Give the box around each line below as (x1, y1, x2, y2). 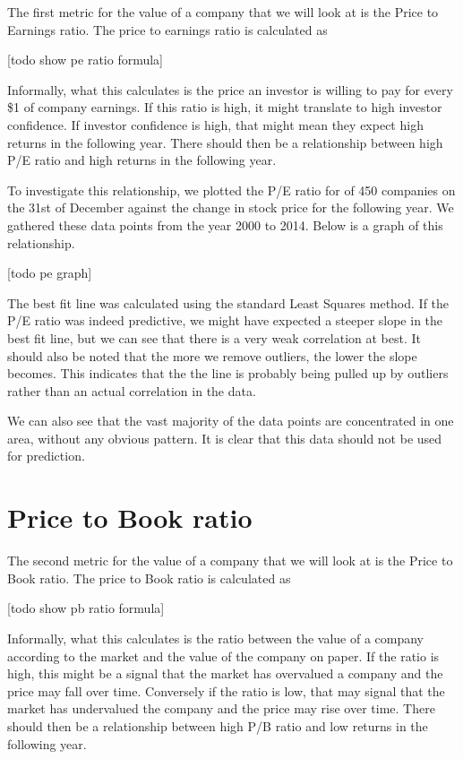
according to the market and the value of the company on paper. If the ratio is (7, 646, 440, 665)
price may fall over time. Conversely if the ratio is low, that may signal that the (7, 681, 445, 700)
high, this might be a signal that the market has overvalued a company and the (7, 664, 443, 683)
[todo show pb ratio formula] (7, 599, 165, 617)
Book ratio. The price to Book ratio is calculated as (7, 568, 291, 587)
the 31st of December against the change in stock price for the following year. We (7, 198, 454, 217)
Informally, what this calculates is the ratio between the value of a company (7, 628, 424, 647)
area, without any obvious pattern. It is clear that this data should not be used (7, 428, 442, 447)
